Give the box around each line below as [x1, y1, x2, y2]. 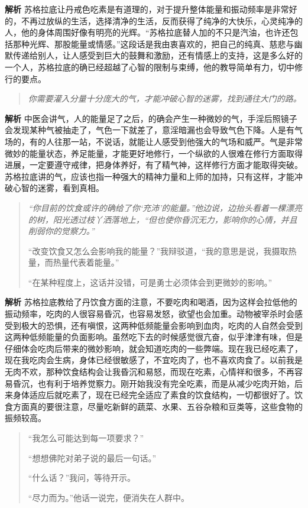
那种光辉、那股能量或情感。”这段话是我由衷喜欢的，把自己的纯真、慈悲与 [12, 37, 294, 50]
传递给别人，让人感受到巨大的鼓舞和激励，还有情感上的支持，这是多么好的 [12, 49, 303, 62]
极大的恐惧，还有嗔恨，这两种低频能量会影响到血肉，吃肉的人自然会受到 [21, 319, 303, 331]
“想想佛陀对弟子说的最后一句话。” [28, 451, 157, 464]
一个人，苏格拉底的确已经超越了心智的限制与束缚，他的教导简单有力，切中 [5, 60, 294, 73]
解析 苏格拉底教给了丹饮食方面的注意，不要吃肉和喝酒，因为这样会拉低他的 [5, 296, 297, 308]
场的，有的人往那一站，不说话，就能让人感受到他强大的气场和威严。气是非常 [5, 135, 303, 147]
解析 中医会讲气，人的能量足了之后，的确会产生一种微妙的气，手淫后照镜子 [5, 112, 297, 124]
